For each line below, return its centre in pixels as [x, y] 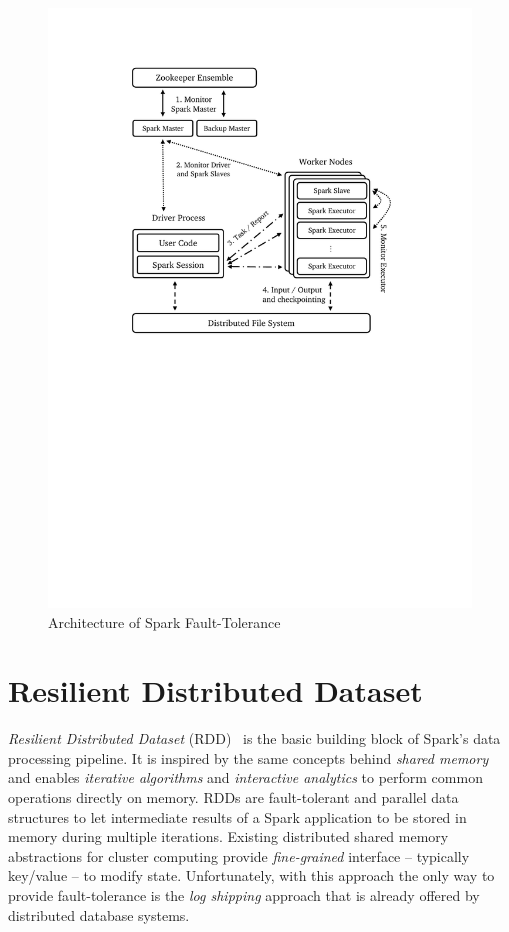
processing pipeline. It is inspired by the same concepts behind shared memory [248, 757]
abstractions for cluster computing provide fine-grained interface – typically [239, 855]
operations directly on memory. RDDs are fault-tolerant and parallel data [233, 797]
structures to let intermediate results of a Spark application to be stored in [237, 816]
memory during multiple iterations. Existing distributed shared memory [228, 836]
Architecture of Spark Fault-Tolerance [164, 621]
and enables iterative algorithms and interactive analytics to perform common [245, 777]
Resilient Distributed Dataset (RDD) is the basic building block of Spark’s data [254, 738]
